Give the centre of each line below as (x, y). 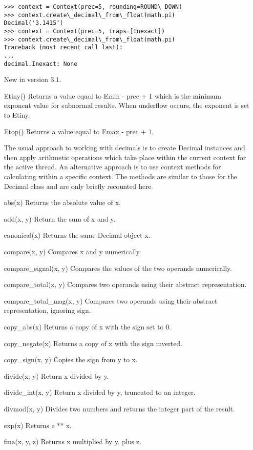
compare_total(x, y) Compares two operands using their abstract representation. (125, 284)
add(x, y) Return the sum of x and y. (60, 218)
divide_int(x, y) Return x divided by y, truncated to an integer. (100, 392)
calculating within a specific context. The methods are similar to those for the (121, 176)
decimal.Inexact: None (41, 64)
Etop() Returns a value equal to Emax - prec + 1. (79, 131)
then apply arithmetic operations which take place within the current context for (125, 157)
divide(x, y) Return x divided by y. (56, 376)
